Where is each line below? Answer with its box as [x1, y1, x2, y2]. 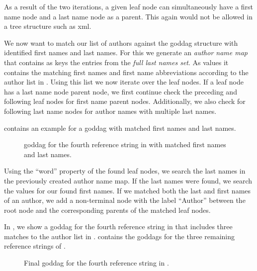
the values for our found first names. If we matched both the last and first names [4, 185, 251, 195]
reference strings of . [4, 241, 66, 251]
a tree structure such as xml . [4, 21, 91, 31]
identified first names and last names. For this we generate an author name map [4, 47, 248, 58]
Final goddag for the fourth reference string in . [24, 258, 169, 268]
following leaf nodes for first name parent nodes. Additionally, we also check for [4, 96, 246, 106]
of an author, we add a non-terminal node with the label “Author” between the [4, 195, 246, 205]
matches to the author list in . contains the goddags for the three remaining [4, 231, 235, 241]
